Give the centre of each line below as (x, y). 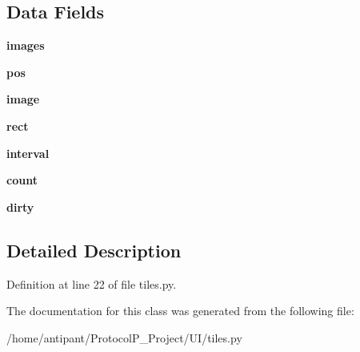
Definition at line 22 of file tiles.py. (92, 283)
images (26, 45)
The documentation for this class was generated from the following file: (180, 311)
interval (28, 153)
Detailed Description (94, 250)
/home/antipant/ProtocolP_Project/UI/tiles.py (124, 337)
